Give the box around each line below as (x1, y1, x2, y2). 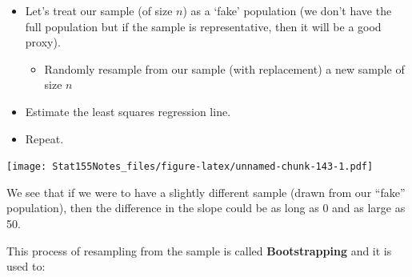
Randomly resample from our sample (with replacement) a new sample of (44, 60, 405, 77)
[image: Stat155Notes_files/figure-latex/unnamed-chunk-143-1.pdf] (6, 161, 374, 173)
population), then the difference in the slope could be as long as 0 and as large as (6, 199, 406, 216)
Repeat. (25, 130, 64, 147)
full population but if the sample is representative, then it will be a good (25, 18, 382, 34)
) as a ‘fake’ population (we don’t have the (182, 2, 392, 18)
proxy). (25, 34, 61, 50)
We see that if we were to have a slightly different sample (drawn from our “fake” (6, 183, 406, 200)
